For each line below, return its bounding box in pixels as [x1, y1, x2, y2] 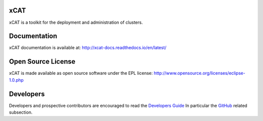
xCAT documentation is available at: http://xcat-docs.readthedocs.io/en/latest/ [9, 45, 167, 51]
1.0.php [9, 77, 24, 83]
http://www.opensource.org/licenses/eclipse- [153, 70, 245, 76]
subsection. [9, 109, 33, 115]
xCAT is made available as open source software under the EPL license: [9, 70, 153, 76]
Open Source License [9, 57, 75, 66]
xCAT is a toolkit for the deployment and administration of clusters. [9, 19, 143, 25]
